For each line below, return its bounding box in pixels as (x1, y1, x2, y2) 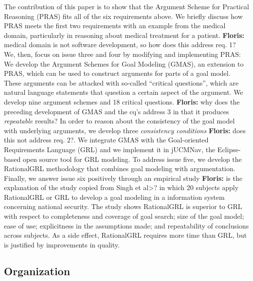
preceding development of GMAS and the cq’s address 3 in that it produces (4, 106, 229, 116)
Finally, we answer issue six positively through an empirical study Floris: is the (4, 173, 242, 183)
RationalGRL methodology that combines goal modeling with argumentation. (4, 163, 235, 174)
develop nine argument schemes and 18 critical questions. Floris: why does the (4, 96, 240, 106)
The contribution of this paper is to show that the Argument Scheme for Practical (4, 1, 249, 11)
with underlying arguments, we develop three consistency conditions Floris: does (4, 125, 246, 135)
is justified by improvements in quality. (4, 239, 120, 249)
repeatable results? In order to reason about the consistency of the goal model (4, 116, 235, 126)
